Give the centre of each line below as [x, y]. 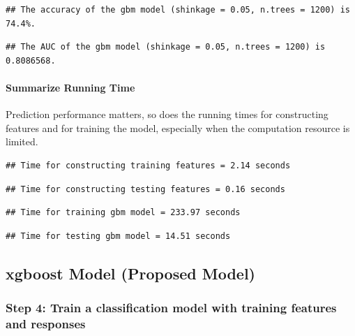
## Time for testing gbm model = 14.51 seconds [118, 236]
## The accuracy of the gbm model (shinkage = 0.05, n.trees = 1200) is [178, 10]
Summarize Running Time [70, 87]
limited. [22, 141]
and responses [46, 323]
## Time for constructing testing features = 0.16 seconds [145, 189]
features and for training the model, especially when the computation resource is [178, 127]
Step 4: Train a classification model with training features [171, 308]
